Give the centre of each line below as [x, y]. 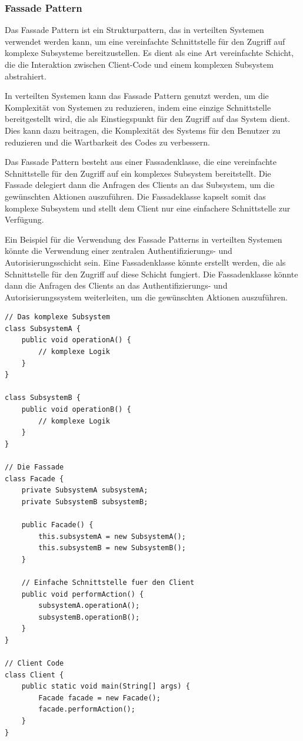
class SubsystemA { [43, 328]
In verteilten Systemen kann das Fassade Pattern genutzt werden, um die [137, 96]
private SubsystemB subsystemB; [85, 502]
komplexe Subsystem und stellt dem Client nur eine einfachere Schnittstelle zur [148, 208]
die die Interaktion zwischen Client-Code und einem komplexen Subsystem [139, 64]
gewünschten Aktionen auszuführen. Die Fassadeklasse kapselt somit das [135, 196]
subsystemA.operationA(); [89, 606]
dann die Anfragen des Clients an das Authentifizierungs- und [116, 285]
